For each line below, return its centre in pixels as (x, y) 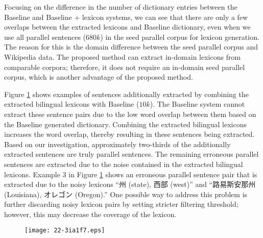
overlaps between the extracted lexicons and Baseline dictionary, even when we (127, 27)
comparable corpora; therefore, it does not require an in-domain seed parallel (125, 67)
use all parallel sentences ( (45, 37)
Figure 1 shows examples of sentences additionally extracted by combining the (126, 94)
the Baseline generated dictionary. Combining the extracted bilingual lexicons (125, 124)
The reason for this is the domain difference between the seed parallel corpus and (131, 47)
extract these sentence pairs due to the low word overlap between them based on (130, 114)
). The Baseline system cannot (197, 104)
